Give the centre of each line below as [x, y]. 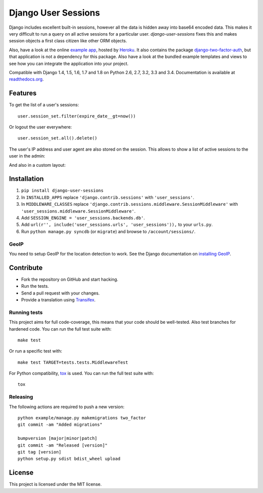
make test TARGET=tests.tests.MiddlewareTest [73, 362]
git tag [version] [40, 452]
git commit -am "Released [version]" [63, 445]
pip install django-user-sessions [62, 191]
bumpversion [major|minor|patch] [57, 438]
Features [23, 93]
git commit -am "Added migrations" [60, 425]
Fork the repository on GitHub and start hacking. [70, 279]
